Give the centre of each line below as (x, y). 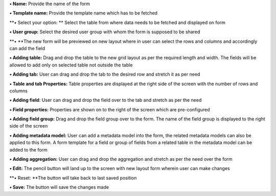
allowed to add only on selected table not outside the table (71, 65)
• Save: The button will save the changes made (59, 187)
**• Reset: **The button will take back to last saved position (73, 178)
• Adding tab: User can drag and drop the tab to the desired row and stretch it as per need (105, 75)
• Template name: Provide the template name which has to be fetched (84, 13)
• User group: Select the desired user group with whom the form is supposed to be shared (105, 32)
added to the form (29, 150)
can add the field (27, 48)
